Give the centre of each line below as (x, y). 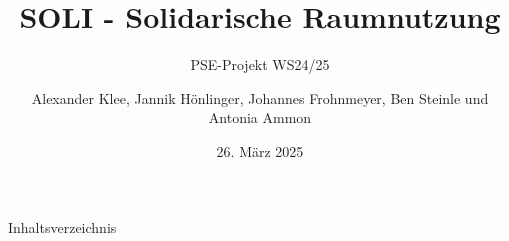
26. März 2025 (260, 150)
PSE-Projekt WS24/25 (260, 64)
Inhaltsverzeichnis (62, 226)
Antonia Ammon (260, 117)
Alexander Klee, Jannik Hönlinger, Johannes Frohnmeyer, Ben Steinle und (260, 97)
